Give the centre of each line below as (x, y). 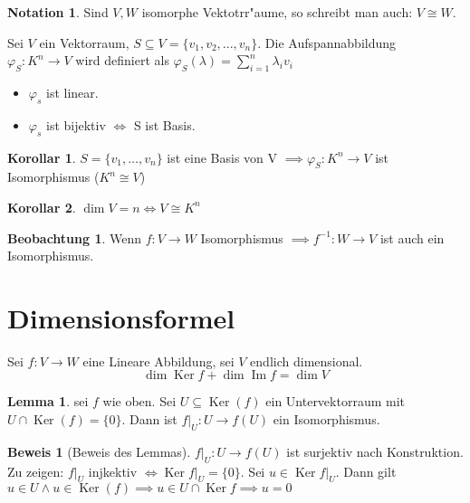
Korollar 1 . (42, 157)
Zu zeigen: (36, 471)
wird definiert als (122, 60)
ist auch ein (412, 237)
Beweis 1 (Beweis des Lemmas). (99, 451)
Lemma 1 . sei (48, 401)
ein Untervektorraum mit (336, 401)
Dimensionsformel (121, 317)
